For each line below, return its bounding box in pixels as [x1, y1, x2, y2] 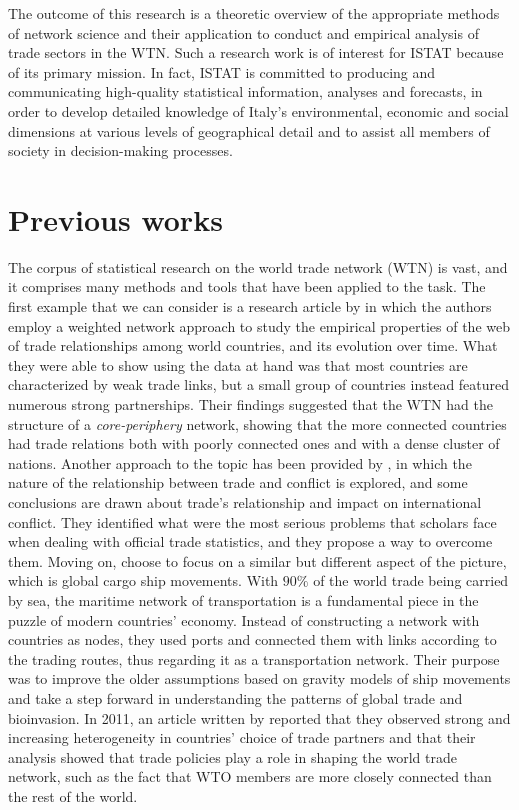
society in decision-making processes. [8, 140, 233, 161]
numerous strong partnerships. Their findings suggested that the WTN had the [8, 394, 493, 415]
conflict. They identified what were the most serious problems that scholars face [8, 511, 497, 532]
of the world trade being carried [313, 570, 509, 591]
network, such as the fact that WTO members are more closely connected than [8, 766, 492, 787]
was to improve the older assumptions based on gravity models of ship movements [8, 668, 511, 689]
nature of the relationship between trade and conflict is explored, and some [8, 472, 468, 493]
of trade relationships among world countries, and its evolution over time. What [8, 335, 498, 356]
